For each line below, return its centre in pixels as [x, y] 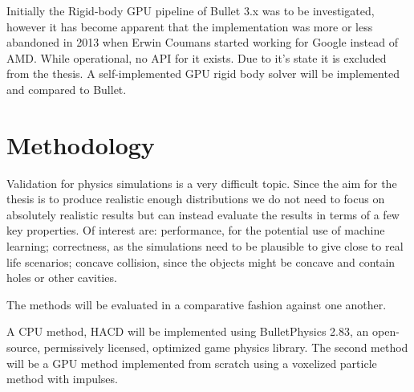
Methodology [81, 144]
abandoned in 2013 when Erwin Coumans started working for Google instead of [202, 42]
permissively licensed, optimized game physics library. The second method [226, 347]
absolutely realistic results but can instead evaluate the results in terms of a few [203, 214]
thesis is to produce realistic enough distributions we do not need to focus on [196, 199]
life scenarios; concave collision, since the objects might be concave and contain [201, 261]
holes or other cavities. [62, 278]
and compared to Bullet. [67, 89]
